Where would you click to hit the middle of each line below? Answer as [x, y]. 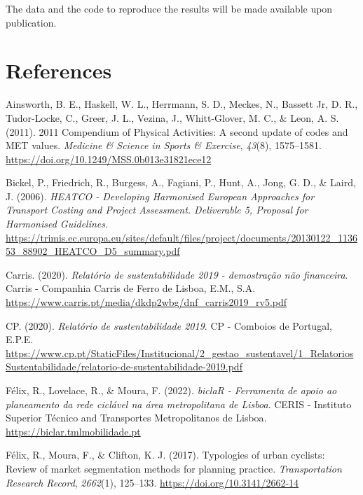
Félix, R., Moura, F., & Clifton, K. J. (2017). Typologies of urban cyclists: [165, 455]
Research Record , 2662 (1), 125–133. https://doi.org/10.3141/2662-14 [152, 482]
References [59, 70]
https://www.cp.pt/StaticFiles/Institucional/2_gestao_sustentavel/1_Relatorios [180, 353]
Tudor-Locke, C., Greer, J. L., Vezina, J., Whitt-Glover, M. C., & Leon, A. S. [172, 117]
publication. [31, 22]
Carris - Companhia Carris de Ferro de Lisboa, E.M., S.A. [131, 288]
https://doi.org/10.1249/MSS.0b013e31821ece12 [109, 159]
